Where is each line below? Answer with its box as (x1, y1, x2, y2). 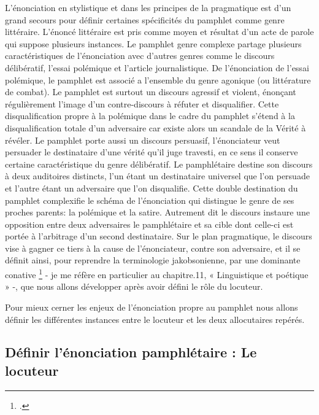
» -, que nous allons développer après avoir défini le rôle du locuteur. (5, 280, 263, 293)
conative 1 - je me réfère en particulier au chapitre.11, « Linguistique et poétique (5, 266, 309, 281)
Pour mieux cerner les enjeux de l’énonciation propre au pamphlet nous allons (5, 300, 298, 313)
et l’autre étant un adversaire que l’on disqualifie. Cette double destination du (5, 181, 298, 194)
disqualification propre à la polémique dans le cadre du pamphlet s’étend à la (5, 109, 295, 122)
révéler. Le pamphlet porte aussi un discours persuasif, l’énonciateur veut (5, 133, 280, 146)
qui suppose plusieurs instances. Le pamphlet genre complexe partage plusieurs (5, 37, 302, 50)
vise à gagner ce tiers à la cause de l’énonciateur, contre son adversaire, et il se (5, 241, 301, 254)
